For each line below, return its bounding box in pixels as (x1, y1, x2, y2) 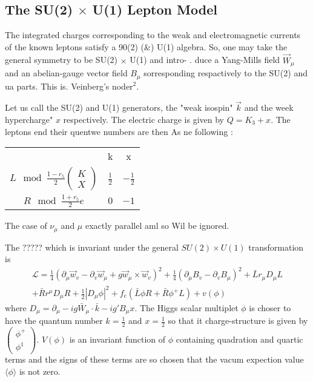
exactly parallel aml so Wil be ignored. (85, 219, 229, 232)
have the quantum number (5, 314, 103, 327)
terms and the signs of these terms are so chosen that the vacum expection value (5, 353, 304, 366)
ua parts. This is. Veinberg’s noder (5, 79, 133, 92)
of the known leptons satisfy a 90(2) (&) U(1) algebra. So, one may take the (5, 40, 288, 53)
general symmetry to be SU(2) (5, 53, 118, 66)
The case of (5, 219, 47, 232)
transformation (248, 240, 304, 253)
